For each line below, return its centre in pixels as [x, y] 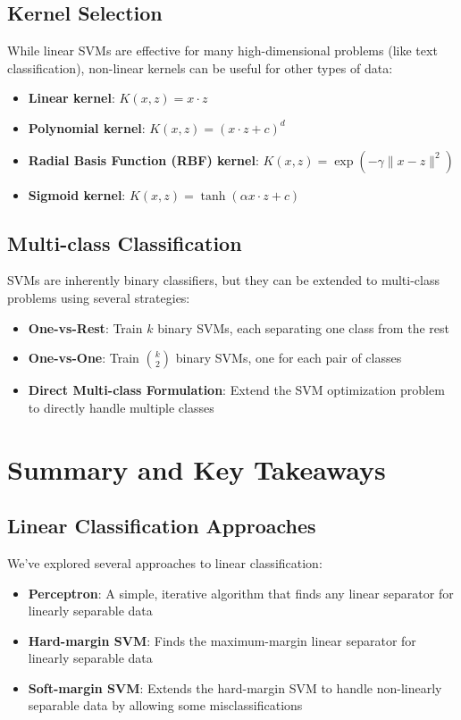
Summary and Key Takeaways [197, 469]
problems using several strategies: [99, 297]
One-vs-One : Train [84, 358]
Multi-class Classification [125, 243]
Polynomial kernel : [87, 127]
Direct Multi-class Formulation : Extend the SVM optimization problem [236, 390]
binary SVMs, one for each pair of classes [289, 358]
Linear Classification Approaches [162, 526]
